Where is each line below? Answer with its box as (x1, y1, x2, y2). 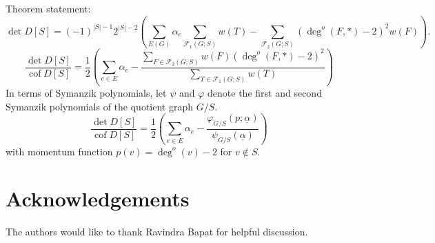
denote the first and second (208, 85, 322, 99)
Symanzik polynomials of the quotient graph (6, 99, 193, 113)
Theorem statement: (6, 1, 91, 15)
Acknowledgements (6, 184, 190, 213)
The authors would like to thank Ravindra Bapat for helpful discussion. (6, 224, 308, 239)
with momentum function (6, 144, 113, 158)
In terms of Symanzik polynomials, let (6, 85, 167, 99)
